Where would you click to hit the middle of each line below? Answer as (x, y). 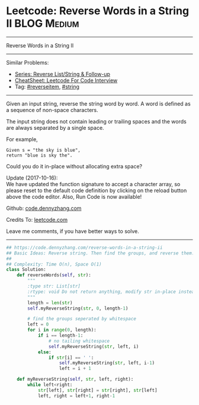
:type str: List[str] (54, 286)
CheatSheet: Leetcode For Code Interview (66, 80)
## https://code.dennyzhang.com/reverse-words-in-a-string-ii (84, 247)
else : (44, 352)
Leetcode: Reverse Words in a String (98, 11)
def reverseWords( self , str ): (54, 275)
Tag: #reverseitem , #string (47, 87)
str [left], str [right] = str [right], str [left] (98, 390)
